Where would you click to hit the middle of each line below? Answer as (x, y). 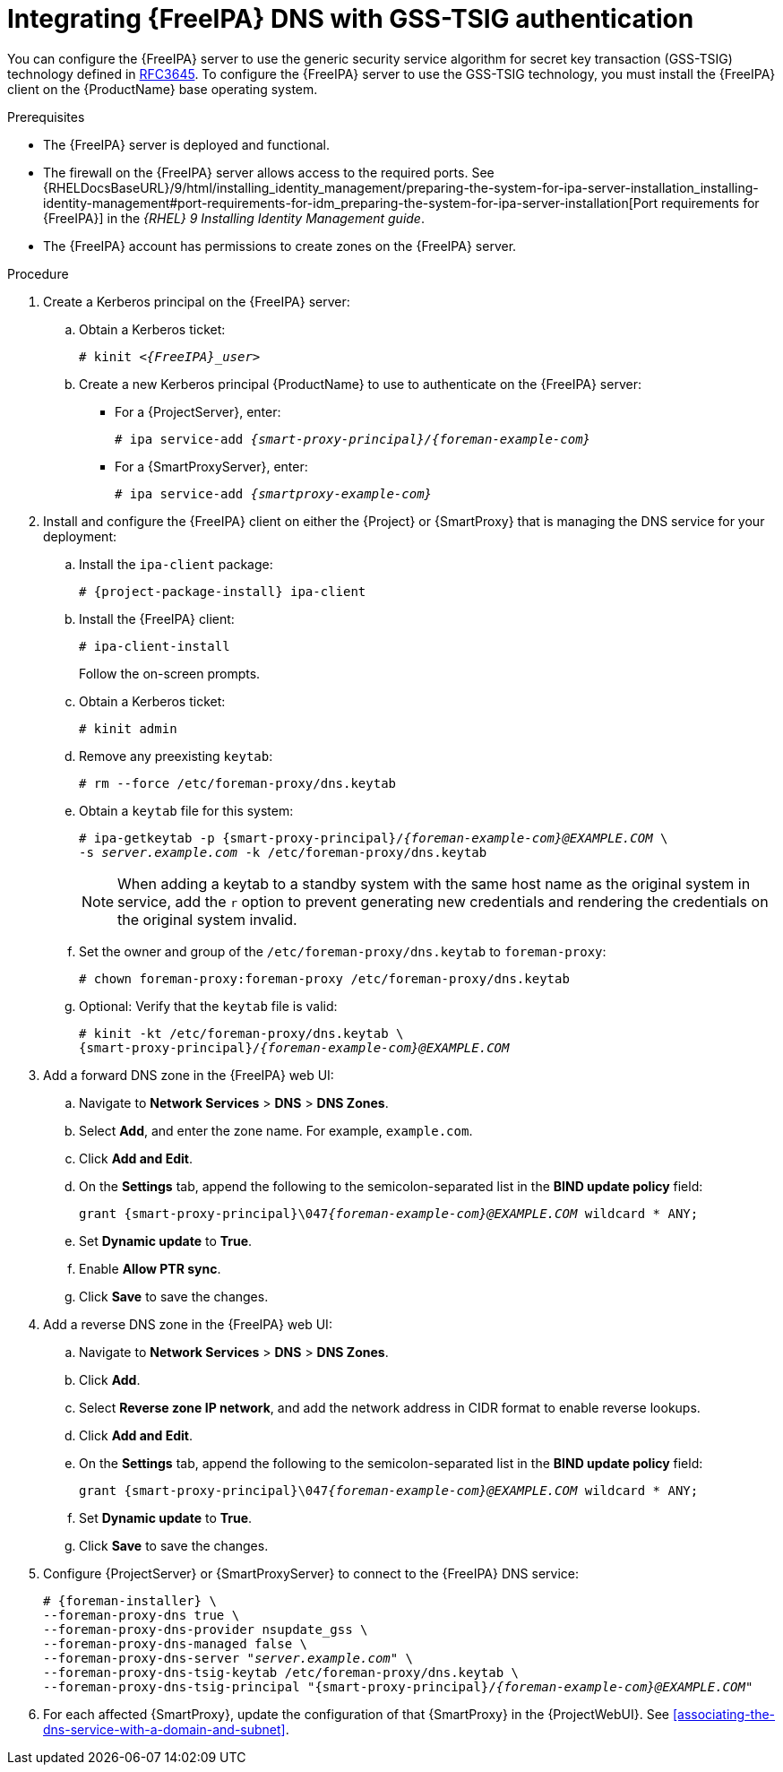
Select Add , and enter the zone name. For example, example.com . (276, 1130)
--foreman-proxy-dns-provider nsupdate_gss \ (206, 1629)
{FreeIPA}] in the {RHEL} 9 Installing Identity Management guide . (234, 218)
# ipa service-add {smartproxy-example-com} (274, 493)
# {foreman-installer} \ (130, 1600)
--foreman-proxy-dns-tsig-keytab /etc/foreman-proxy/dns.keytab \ (281, 1672)
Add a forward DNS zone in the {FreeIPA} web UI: (189, 1075)
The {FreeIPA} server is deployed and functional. (186, 144)
